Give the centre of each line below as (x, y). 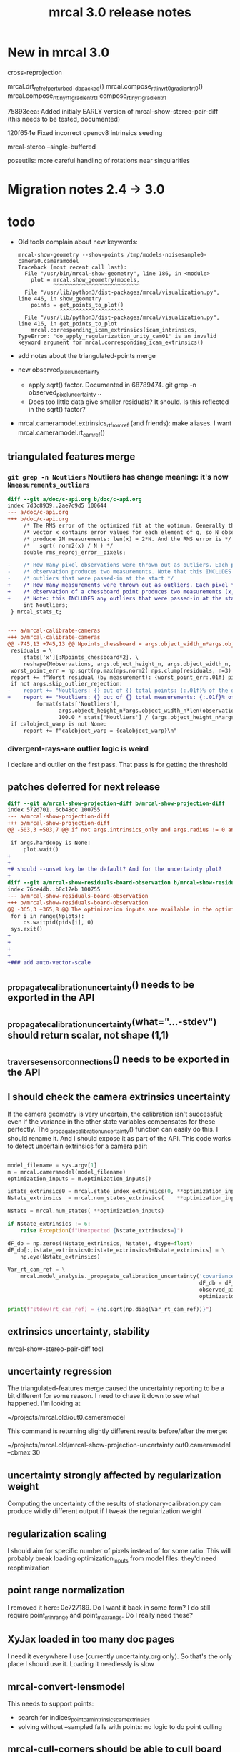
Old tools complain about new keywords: (77, 242)
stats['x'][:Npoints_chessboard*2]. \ (81, 657)
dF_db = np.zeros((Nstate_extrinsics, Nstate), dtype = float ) (100, 1243)
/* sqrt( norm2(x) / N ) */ (68, 545)
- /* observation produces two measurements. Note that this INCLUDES (120, 572)
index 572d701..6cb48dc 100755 (54, 810)
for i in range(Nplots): (47, 916)
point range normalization (66, 1590)
